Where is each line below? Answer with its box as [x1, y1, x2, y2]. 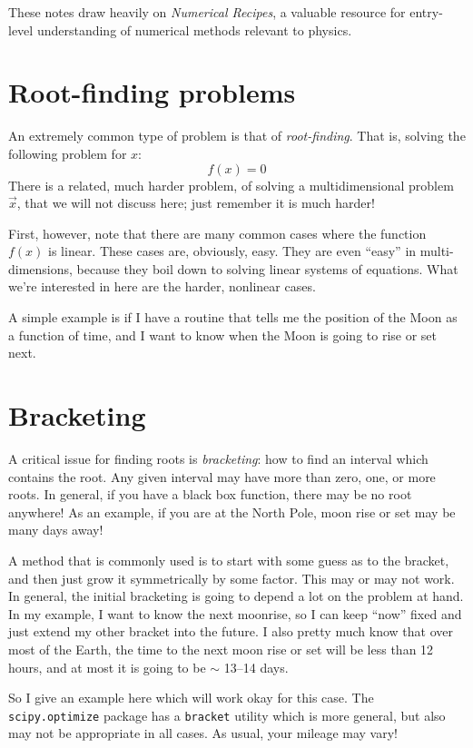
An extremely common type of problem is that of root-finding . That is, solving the [8, 126, 466, 145]
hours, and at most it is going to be [8, 657, 206, 676]
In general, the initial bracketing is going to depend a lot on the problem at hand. [8, 586, 464, 605]
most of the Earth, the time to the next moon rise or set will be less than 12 [8, 639, 434, 658]
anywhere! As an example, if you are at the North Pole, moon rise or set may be [8, 502, 456, 521]
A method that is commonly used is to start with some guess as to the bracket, [8, 550, 449, 569]
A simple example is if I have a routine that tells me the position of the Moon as [8, 308, 458, 327]
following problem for [8, 143, 127, 162]
